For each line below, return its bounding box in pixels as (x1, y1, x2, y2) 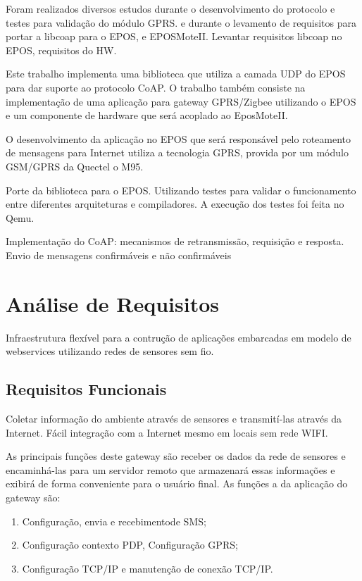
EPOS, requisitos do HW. (6, 42, 117, 57)
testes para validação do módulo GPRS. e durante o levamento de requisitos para (6, 15, 356, 30)
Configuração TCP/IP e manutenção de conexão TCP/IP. (22, 561, 273, 575)
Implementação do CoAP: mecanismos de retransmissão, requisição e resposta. (6, 234, 344, 249)
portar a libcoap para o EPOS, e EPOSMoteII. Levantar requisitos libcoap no (6, 29, 342, 44)
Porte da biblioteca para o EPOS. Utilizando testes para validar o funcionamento (6, 182, 356, 197)
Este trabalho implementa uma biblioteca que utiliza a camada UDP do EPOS (6, 66, 346, 81)
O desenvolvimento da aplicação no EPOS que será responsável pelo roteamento (6, 131, 351, 146)
